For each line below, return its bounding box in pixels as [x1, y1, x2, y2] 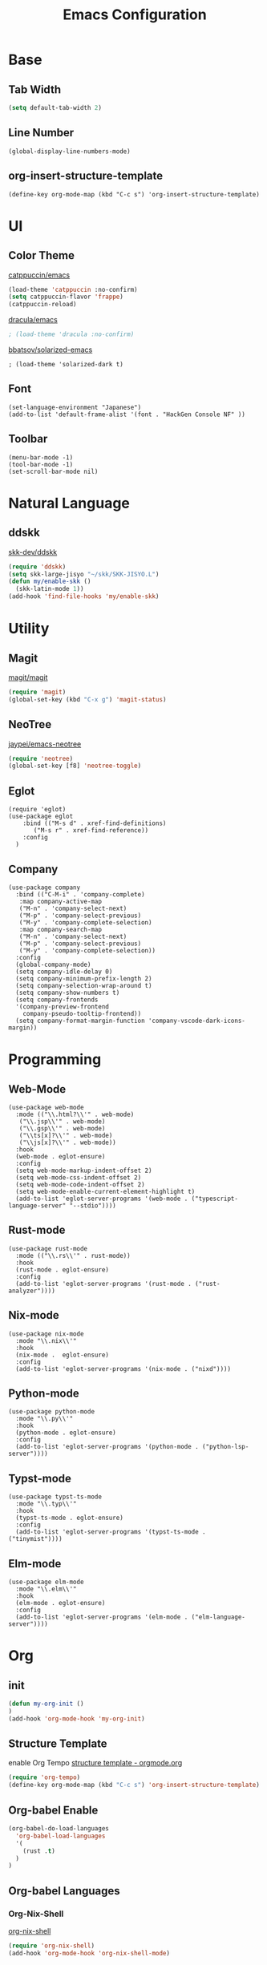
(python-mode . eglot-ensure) [15, 1429, 116, 1437]
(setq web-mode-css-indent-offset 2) [15, 1173, 142, 1182]
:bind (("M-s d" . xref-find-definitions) [22, 819, 167, 827]
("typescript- [191, 1195, 239, 1203]
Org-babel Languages [8, 1884, 120, 1898]
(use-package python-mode [8, 1408, 95, 1416]
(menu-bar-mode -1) [8, 453, 74, 462]
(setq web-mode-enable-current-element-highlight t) [15, 1187, 196, 1195]
